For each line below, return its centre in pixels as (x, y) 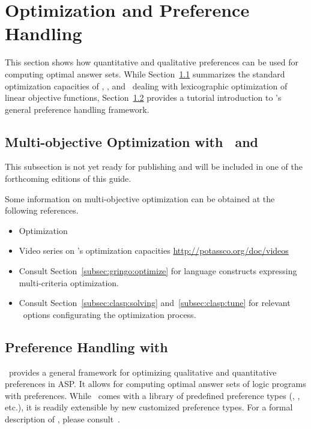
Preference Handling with (86, 346)
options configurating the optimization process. (110, 314)
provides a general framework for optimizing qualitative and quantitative (143, 372)
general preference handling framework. (77, 109)
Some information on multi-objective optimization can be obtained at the (140, 198)
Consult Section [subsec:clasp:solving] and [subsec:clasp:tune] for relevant (155, 303)
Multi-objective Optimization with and (131, 141)
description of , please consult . (63, 419)
